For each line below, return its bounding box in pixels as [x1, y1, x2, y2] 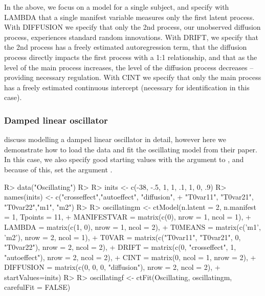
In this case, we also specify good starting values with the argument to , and [4, 154, 244, 165]
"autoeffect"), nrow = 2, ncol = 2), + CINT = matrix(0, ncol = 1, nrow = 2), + [4, 251, 256, 262]
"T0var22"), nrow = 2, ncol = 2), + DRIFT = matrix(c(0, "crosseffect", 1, [4, 242, 236, 252]
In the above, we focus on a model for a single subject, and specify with [4, 2, 229, 12]
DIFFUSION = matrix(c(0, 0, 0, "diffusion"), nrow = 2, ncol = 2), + [4, 262, 220, 272]
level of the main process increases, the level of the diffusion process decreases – [4, 62, 254, 72]
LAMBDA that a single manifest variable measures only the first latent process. [4, 11, 255, 22]
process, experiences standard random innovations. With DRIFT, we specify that [4, 31, 259, 42]
